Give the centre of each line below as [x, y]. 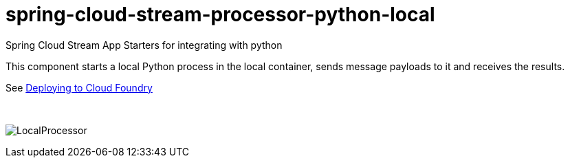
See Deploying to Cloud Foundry [79, 87]
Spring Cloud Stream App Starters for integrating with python [144, 45]
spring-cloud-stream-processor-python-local [220, 14]
